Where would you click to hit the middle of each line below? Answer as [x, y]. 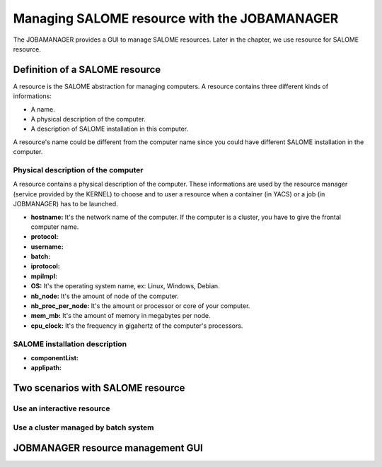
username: [47, 247]
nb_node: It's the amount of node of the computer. [105, 296]
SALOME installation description [70, 344]
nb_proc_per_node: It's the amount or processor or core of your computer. [140, 306]
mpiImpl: [44, 276]
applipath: [46, 368]
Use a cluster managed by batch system [83, 427]
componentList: [55, 357]
